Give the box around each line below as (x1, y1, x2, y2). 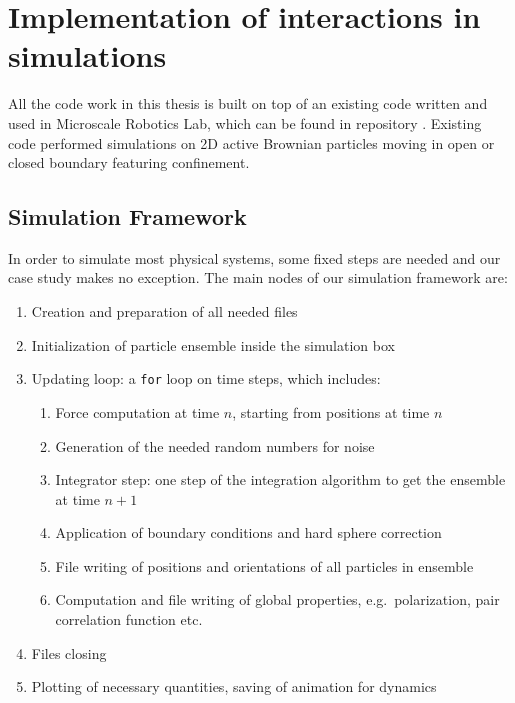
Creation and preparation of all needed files (31, 301, 298, 322)
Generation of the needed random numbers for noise (55, 435, 375, 456)
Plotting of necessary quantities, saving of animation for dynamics (31, 676, 437, 697)
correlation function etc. (55, 609, 203, 630)
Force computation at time (55, 401, 220, 422)
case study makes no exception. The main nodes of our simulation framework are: (8, 267, 508, 288)
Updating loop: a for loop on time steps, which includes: (31, 368, 381, 389)
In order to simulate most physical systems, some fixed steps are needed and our (8, 247, 501, 268)
